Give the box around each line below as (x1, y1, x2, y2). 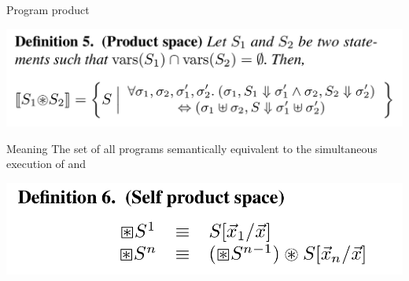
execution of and (6, 155, 87, 172)
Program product (6, 2, 90, 17)
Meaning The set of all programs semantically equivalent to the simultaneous (6, 140, 378, 156)
